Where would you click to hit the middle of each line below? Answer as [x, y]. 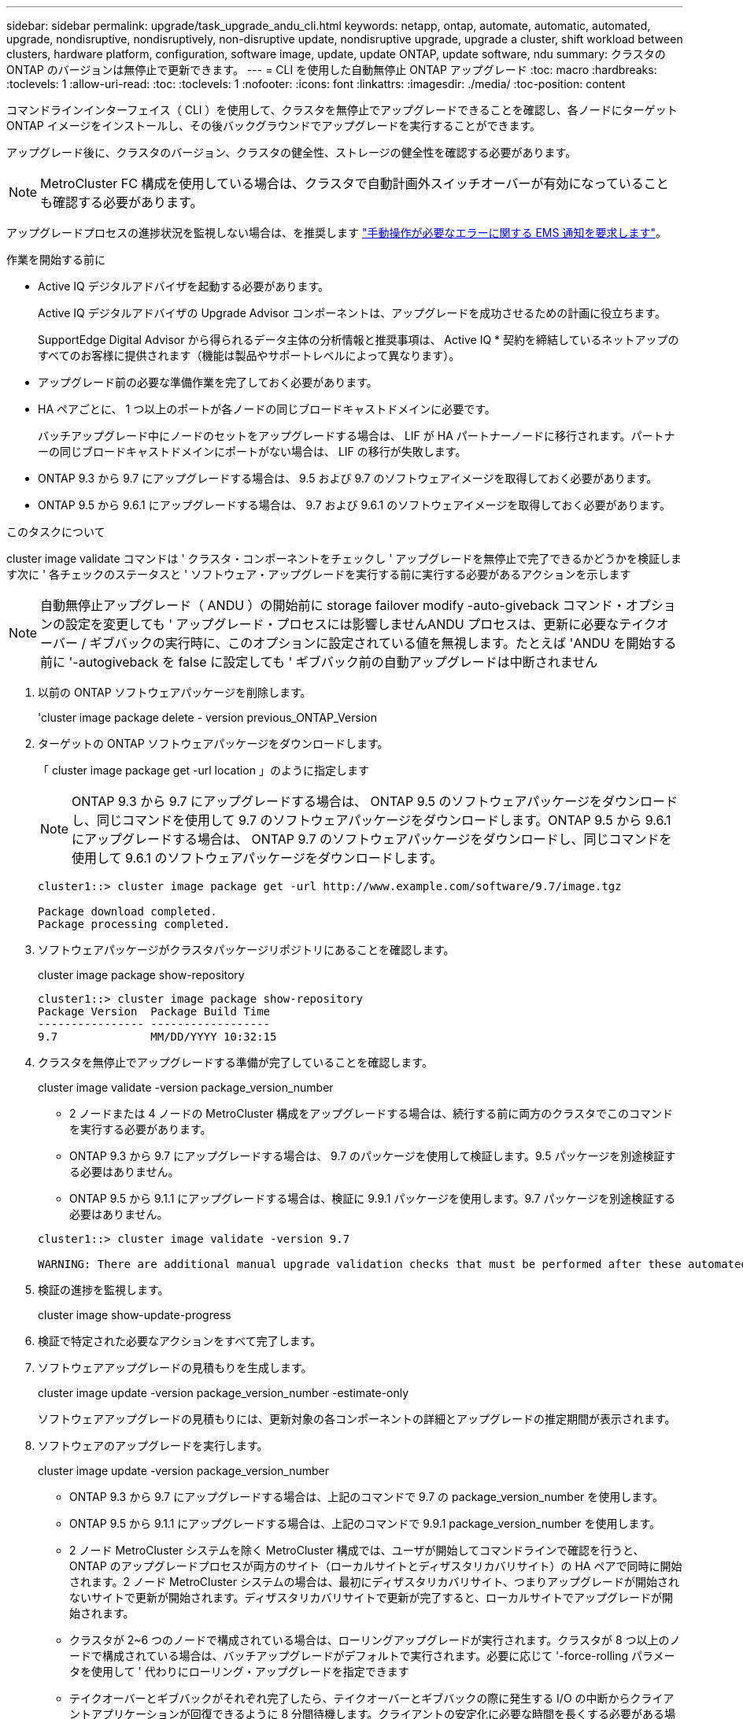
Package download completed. [128, 911]
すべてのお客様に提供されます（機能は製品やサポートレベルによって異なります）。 [249, 355]
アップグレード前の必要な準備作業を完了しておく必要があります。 [208, 382]
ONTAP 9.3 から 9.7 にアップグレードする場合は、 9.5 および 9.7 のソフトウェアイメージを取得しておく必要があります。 [348, 478]
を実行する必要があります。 [140, 1129]
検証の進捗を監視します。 [104, 1290]
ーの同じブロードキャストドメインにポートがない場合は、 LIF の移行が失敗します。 [252, 451]
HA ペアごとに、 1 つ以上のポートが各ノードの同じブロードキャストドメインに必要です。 [267, 409]
